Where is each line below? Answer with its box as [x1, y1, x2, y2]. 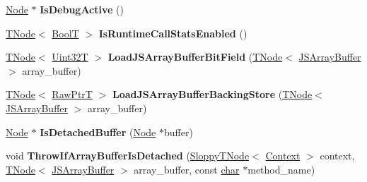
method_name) [247, 162, 315, 176]
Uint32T [52, 49, 88, 64]
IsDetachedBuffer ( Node [40, 124, 156, 139]
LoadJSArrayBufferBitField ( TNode [107, 49, 283, 64]
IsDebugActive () [40, 2, 124, 16]
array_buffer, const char [134, 162, 240, 176]
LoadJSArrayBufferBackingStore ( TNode [112, 87, 313, 102]
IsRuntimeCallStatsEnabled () [98, 25, 247, 40]
